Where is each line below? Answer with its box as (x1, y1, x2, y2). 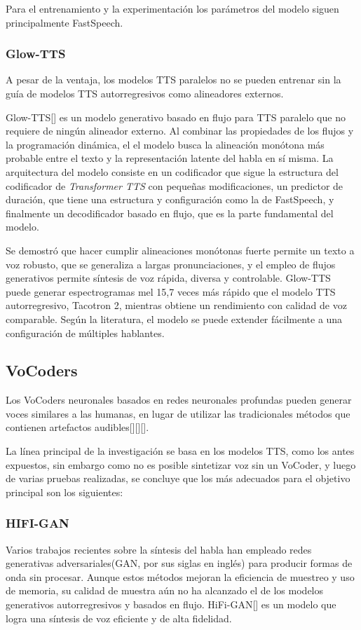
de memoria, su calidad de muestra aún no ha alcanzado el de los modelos (6, 583, 324, 598)
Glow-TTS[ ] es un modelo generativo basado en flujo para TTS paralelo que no (6, 109, 346, 124)
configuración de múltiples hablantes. (6, 325, 165, 340)
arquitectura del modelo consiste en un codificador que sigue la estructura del (6, 164, 339, 179)
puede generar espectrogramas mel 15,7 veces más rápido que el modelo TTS (6, 284, 336, 299)
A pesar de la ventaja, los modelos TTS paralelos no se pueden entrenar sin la (6, 72, 341, 87)
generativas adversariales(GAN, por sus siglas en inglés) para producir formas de (6, 556, 353, 570)
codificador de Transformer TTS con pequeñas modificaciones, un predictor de (6, 178, 343, 193)
